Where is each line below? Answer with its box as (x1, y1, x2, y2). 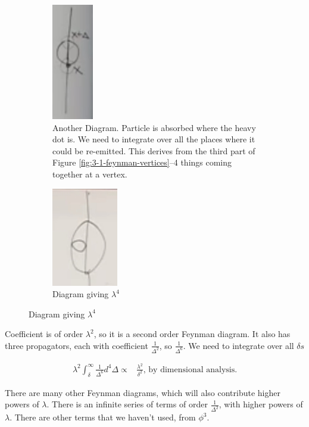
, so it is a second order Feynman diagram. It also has (93, 328, 291, 340)
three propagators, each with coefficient (5, 339, 148, 351)
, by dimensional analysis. (143, 365, 238, 374)
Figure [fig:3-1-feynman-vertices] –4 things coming (52, 156, 232, 169)
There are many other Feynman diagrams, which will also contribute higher (5, 386, 280, 398)
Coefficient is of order (5, 328, 83, 340)
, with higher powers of (219, 398, 303, 410)
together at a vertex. (52, 167, 127, 180)
